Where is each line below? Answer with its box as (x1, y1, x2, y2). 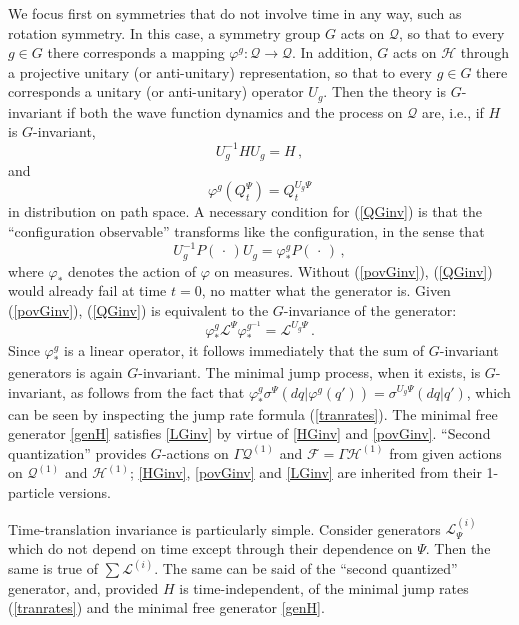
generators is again (8, 362, 123, 383)
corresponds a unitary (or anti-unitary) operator (8, 81, 304, 102)
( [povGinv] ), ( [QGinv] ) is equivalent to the (8, 300, 269, 321)
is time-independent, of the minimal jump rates (179, 577, 469, 598)
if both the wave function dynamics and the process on (66, 101, 403, 122)
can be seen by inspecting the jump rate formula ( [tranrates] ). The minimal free (8, 403, 498, 424)
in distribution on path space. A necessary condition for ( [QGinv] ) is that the (8, 201, 482, 222)
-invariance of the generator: (283, 300, 457, 321)
